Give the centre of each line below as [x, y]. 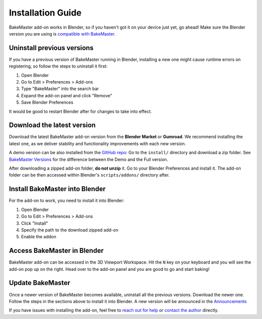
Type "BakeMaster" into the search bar [60, 89]
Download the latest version [52, 125]
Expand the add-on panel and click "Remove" [67, 95]
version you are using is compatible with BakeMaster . [62, 34]
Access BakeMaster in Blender [56, 251]
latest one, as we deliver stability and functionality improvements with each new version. [98, 143]
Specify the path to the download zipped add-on [70, 230]
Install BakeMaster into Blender [57, 189]
